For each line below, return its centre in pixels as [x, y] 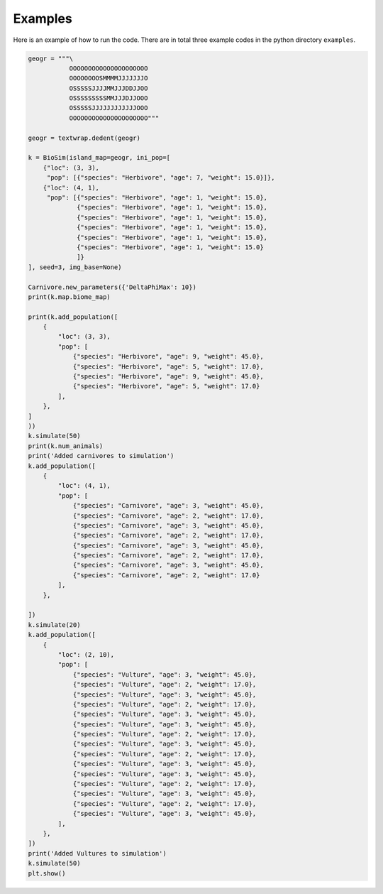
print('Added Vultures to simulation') [97, 853]
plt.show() [47, 873]
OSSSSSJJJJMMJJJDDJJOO [109, 88]
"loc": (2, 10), [86, 654]
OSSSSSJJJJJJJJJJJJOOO [109, 108]
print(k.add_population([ [73, 317]
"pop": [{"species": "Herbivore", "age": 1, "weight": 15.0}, [157, 198]
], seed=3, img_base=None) [75, 267]
